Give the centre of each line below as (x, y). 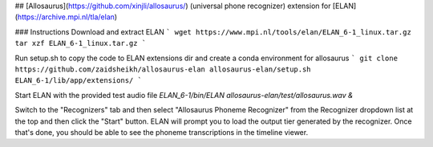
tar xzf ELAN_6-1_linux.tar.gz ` (81, 43)
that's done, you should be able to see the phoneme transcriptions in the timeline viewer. (162, 132)
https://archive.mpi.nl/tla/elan (66, 17)
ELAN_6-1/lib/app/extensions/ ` (78, 81)
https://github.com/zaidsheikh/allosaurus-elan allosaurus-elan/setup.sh (163, 69)
